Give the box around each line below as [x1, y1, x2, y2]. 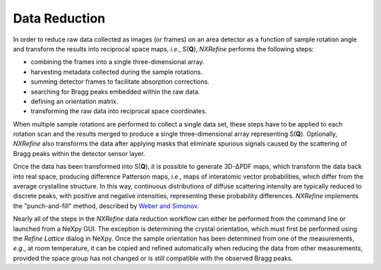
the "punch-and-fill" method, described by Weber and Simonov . [13, 201, 200, 210]
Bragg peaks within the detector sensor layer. [13, 149, 145, 157]
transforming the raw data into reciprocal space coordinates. [30, 107, 207, 115]
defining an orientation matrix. [30, 97, 119, 105]
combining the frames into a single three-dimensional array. [30, 58, 205, 66]
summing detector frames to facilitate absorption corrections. [30, 77, 210, 86]
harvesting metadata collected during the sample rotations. [30, 67, 202, 76]
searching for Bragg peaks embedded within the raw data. [30, 87, 200, 96]
